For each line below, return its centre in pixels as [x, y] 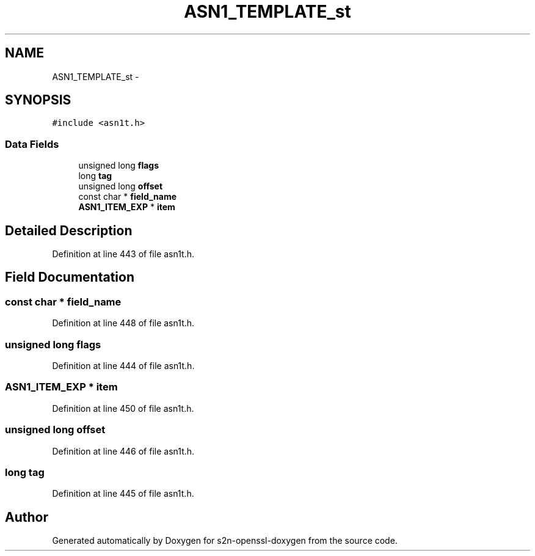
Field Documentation [70, 277]
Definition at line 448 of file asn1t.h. [123, 323]
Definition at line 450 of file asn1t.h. [123, 408]
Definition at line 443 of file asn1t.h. [123, 254]
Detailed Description [69, 230]
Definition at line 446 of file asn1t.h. [123, 451]
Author [27, 517]
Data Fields [32, 144]
